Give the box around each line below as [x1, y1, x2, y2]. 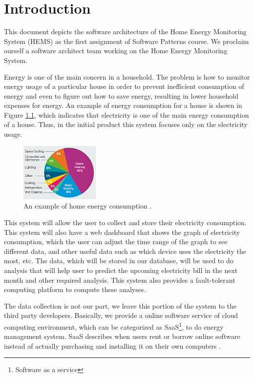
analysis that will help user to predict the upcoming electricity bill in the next [4, 265, 238, 275]
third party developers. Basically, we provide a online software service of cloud [4, 310, 238, 320]
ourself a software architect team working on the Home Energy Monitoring [4, 45, 228, 56]
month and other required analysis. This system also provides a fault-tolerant [4, 274, 235, 285]
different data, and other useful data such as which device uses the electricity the [4, 246, 246, 256]
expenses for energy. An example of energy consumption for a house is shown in [4, 100, 242, 110]
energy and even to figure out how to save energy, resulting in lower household [4, 90, 238, 101]
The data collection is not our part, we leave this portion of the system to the [4, 300, 236, 311]
